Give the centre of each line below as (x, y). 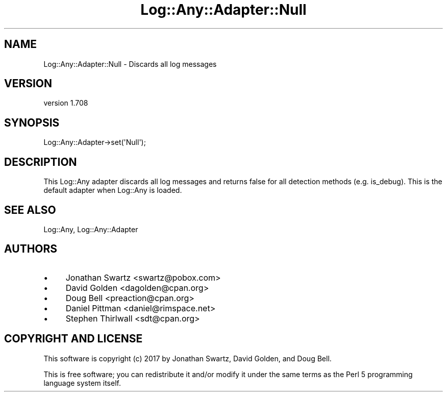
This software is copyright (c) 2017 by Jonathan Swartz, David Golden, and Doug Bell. (188, 358)
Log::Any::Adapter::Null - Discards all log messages (130, 64)
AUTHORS (31, 249)
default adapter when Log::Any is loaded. (113, 190)
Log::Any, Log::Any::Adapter (91, 229)
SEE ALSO (30, 210)
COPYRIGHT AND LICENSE (73, 339)
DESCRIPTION (41, 162)
